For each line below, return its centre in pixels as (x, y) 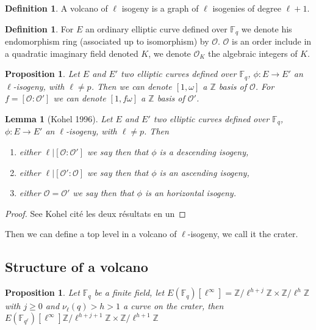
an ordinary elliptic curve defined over (156, 28)
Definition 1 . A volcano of (56, 8)
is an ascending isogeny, (204, 172)
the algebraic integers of (253, 53)
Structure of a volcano (77, 267)
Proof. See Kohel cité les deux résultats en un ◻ (95, 213)
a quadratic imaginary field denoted (72, 53)
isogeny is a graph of (160, 8)
